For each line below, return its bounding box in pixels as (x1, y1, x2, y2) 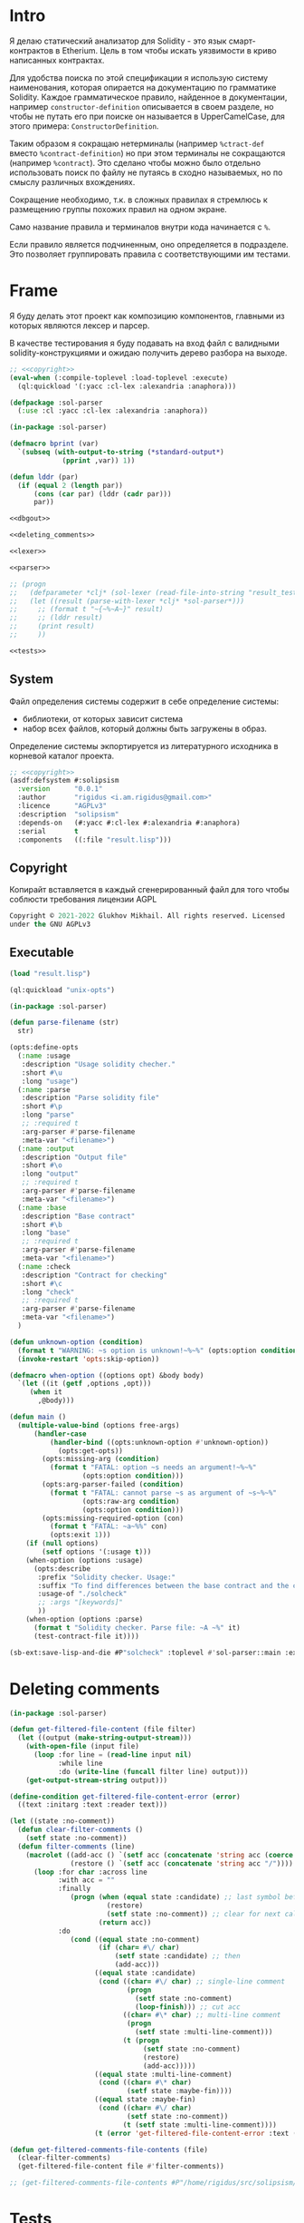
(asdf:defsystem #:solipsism (9, 776, 119, 785)
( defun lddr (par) (9, 473, 79, 482)
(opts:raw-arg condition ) (81, 1497, 180, 1506)
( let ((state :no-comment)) (9, 1817, 116, 1826)
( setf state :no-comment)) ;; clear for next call (106, 1909, 301, 1918)
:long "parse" (21, 1110, 75, 1120)
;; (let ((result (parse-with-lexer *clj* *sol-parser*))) (9, 596, 245, 606)
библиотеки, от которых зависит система (22, 713, 184, 724)
